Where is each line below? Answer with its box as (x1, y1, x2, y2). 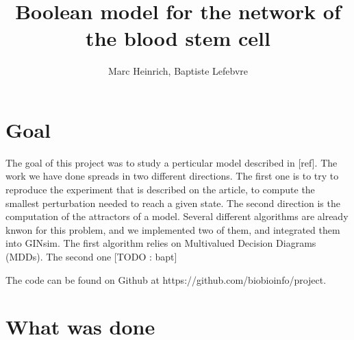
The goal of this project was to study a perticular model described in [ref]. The (5, 155, 338, 169)
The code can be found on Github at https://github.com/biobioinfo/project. (5, 272, 327, 287)
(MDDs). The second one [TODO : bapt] (5, 250, 177, 263)
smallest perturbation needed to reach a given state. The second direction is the (5, 195, 340, 210)
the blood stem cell (86, 24, 270, 52)
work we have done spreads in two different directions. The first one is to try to (5, 169, 339, 183)
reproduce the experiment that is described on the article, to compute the (5, 182, 315, 197)
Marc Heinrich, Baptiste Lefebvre (108, 64, 248, 78)
